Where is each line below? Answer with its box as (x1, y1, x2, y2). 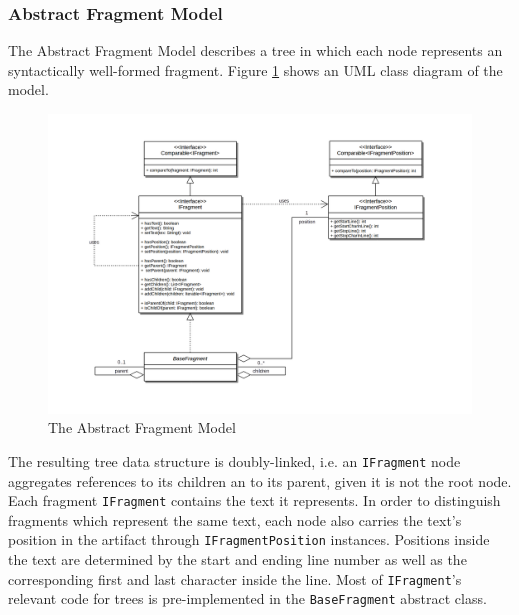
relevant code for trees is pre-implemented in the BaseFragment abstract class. (8, 588, 487, 609)
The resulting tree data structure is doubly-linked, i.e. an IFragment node (8, 450, 461, 471)
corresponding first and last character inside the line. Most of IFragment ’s (8, 568, 462, 589)
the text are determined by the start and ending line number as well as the (8, 549, 467, 570)
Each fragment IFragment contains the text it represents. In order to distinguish (8, 490, 501, 511)
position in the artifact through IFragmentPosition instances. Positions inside (8, 529, 490, 550)
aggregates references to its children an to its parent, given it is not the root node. (8, 470, 512, 491)
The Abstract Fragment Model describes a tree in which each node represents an (8, 40, 503, 61)
